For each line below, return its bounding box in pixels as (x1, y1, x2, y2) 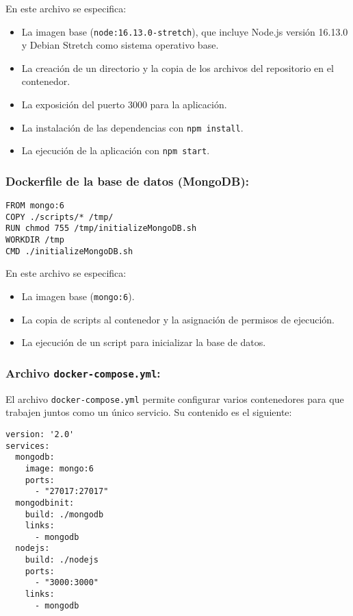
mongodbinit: (15, 497, 75, 508)
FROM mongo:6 (5, 201, 64, 211)
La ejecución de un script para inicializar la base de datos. (21, 335, 266, 349)
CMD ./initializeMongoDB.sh (5, 246, 133, 256)
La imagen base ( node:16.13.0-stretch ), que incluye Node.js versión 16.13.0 (21, 24, 348, 38)
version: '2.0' (5, 429, 75, 439)
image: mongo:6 (25, 463, 94, 473)
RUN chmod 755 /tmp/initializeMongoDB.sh (5, 223, 197, 234)
